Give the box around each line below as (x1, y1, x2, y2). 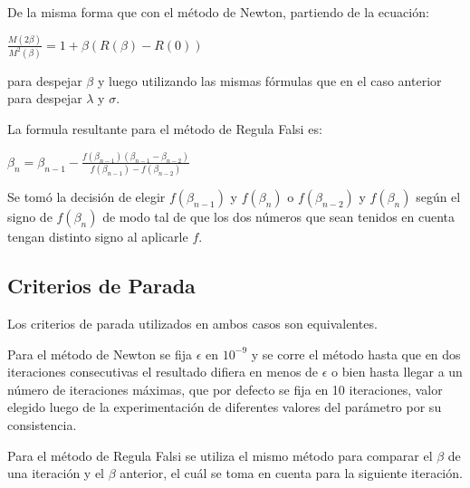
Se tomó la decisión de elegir (7, 187, 166, 206)
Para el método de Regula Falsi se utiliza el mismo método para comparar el (7, 445, 433, 464)
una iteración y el (7, 464, 104, 483)
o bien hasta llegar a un (331, 362, 463, 381)
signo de (7, 207, 53, 226)
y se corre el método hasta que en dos (251, 344, 461, 363)
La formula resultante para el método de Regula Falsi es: (7, 120, 322, 139)
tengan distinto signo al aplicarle (7, 227, 188, 246)
